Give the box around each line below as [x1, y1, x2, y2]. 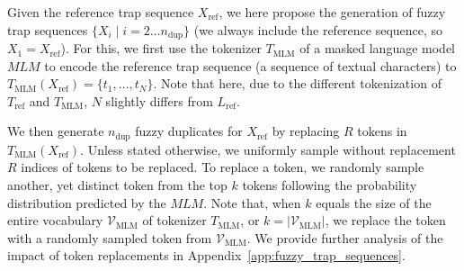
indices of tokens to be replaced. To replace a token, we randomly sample [21, 158, 424, 176]
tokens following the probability [242, 176, 417, 194]
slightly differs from [105, 91, 213, 110]
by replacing [272, 122, 340, 140]
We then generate [7, 122, 104, 140]
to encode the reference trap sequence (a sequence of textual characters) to [44, 56, 457, 75]
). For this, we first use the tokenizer [60, 39, 262, 58]
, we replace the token [325, 211, 446, 230]
